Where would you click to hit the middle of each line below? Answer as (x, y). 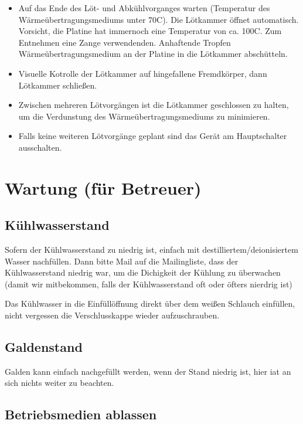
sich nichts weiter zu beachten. (59, 383)
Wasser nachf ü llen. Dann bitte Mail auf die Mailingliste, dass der (122, 261)
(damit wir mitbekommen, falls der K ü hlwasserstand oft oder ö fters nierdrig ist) (149, 284)
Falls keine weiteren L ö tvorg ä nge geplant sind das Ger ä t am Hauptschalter (153, 136)
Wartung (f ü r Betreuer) (103, 187)
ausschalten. (40, 147)
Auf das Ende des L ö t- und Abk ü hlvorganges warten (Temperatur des (144, 8)
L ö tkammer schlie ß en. (58, 85)
